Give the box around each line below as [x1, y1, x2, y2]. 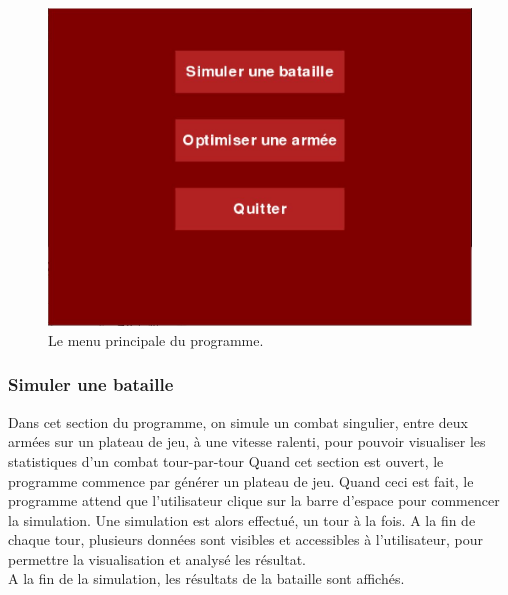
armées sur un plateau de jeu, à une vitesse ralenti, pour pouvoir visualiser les [8, 431, 486, 452]
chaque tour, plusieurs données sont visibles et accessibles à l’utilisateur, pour [8, 529, 483, 550]
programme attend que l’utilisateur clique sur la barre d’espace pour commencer [8, 490, 500, 511]
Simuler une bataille [8, 372, 174, 397]
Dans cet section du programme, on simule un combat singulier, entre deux [8, 411, 468, 432]
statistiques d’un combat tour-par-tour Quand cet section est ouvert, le [8, 450, 444, 471]
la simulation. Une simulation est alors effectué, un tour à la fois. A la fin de [8, 509, 476, 530]
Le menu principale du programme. [48, 329, 264, 350]
